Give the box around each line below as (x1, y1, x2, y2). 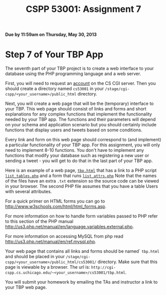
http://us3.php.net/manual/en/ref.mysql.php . (5, 239, 96, 245)
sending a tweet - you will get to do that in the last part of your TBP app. (5, 158, 153, 164)
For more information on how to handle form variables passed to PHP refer (5, 213, 158, 219)
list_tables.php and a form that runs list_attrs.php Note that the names (5, 173, 157, 179)
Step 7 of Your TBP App (5, 49, 103, 60)
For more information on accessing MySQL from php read (5, 233, 123, 239)
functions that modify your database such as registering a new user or (5, 153, 149, 159)
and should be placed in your (5, 254, 65, 260)
